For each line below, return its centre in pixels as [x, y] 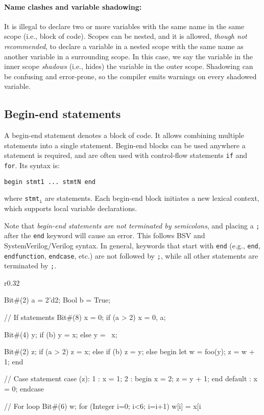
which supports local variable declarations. [71, 208]
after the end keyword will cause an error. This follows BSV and [105, 235]
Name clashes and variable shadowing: [73, 6]
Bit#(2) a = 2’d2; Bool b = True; [57, 300]
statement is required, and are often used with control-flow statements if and [126, 155]
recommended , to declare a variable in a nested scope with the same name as [124, 46]
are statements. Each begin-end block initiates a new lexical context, [152, 198]
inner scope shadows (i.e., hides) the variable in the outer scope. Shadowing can [129, 66]
